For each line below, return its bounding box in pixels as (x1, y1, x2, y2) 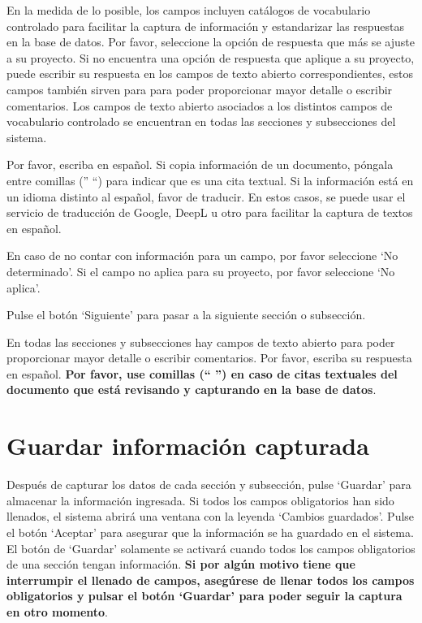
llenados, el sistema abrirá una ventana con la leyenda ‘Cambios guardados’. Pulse (6, 508, 415, 525)
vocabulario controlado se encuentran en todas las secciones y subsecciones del (6, 113, 396, 130)
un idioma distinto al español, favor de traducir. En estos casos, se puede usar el (6, 188, 406, 205)
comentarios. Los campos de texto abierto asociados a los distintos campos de (6, 97, 393, 114)
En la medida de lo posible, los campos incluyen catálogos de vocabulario (6, 2, 371, 18)
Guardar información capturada (6, 429, 369, 462)
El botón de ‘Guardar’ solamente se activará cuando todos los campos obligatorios (6, 539, 416, 556)
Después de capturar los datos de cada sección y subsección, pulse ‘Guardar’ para (6, 476, 411, 493)
